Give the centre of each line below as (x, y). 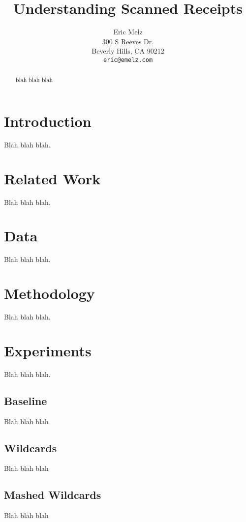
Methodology (49, 293)
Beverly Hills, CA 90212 (128, 51)
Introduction (48, 121)
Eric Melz (128, 32)
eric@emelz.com (128, 60)
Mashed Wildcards (53, 495)
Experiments (48, 350)
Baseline (26, 400)
